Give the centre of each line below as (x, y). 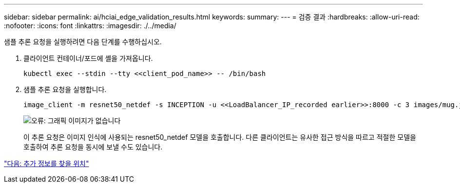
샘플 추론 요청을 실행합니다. (65, 89)
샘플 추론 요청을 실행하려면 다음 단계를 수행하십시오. (83, 42)
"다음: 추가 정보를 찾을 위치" (47, 163)
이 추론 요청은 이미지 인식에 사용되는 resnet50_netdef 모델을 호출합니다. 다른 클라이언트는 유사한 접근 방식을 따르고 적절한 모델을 (220, 137)
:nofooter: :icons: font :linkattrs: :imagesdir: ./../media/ (90, 26)
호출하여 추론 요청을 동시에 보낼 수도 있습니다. (93, 147)
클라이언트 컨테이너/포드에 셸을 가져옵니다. (88, 58)
